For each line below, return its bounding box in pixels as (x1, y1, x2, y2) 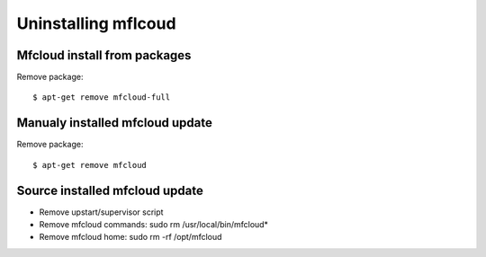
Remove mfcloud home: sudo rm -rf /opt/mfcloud (39, 232, 222, 243)
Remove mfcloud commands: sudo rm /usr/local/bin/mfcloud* (39, 219, 269, 230)
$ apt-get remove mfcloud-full (32, 93, 171, 102)
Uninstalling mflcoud (16, 13, 176, 33)
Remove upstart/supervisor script (39, 207, 164, 217)
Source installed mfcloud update (16, 182, 204, 198)
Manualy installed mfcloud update (16, 115, 213, 130)
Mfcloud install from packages (16, 48, 192, 63)
